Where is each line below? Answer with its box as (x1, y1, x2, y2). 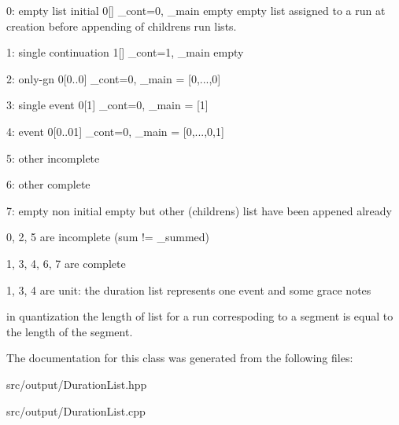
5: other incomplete (6, 149, 100, 166)
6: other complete (6, 176, 91, 192)
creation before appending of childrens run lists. (6, 17, 237, 34)
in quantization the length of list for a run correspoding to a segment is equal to (6, 308, 393, 324)
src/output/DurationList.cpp (6, 402, 146, 419)
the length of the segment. (6, 323, 133, 339)
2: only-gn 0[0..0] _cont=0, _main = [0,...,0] (6, 70, 221, 86)
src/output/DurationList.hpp (6, 376, 147, 392)
